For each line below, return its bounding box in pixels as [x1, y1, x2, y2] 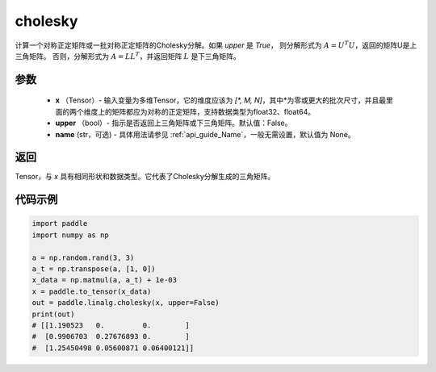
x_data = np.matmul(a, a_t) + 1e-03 [31, 275, 178, 285]
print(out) [31, 309, 75, 319]
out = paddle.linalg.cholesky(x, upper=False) [31, 299, 220, 307]
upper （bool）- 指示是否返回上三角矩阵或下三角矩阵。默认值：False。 [55, 118, 292, 128]
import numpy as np [31, 230, 109, 240]
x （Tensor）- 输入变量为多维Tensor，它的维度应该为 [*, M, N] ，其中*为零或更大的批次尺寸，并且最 [55, 95, 387, 105]
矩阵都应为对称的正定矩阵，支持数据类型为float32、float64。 [111, 107, 315, 116]
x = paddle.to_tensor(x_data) [31, 286, 152, 296]
